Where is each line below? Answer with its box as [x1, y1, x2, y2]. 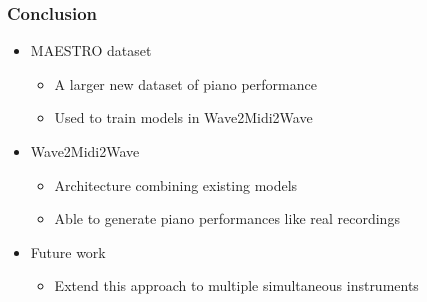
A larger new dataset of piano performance [54, 73, 317, 94]
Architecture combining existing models [54, 174, 298, 195]
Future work [30, 241, 106, 262]
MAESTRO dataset [30, 40, 152, 61]
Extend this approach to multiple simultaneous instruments [54, 275, 419, 296]
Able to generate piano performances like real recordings [54, 208, 400, 229]
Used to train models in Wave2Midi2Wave [54, 107, 313, 128]
